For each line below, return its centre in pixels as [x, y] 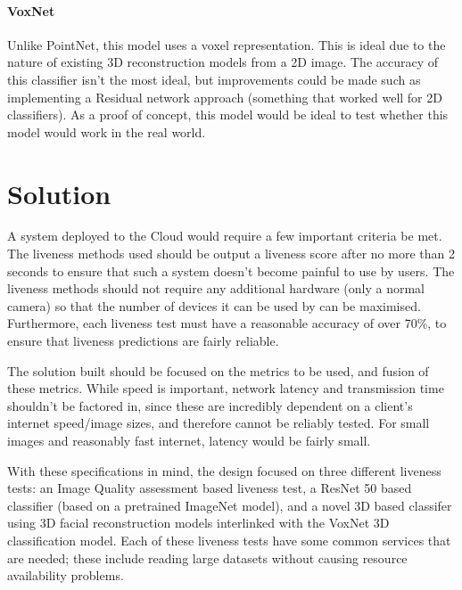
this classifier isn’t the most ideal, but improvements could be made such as [214, 79]
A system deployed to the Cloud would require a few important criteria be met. [225, 236]
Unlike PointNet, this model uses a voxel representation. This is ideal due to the [227, 44]
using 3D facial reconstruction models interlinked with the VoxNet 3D [198, 523]
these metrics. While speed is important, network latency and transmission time [226, 388]
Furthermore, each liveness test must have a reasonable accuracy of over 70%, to [227, 323]
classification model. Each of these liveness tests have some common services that [229, 540]
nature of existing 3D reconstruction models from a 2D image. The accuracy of [223, 62]
